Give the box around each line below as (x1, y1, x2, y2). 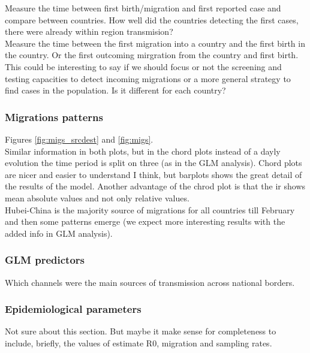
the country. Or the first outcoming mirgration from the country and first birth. (5, 49, 299, 61)
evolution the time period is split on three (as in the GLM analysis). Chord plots (5, 156, 302, 169)
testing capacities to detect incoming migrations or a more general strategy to (5, 72, 291, 85)
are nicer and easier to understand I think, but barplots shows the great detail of (5, 168, 302, 180)
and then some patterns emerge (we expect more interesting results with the (5, 215, 285, 228)
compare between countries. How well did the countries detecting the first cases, (5, 13, 299, 26)
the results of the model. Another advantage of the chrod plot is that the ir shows (5, 180, 306, 192)
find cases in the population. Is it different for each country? (5, 84, 226, 96)
